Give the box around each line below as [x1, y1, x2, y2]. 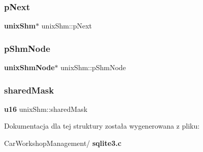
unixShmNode [4, 62, 55, 73]
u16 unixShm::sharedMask [4, 103, 88, 114]
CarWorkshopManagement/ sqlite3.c [4, 138, 122, 148]
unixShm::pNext [41, 20, 92, 31]
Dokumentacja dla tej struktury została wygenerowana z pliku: [4, 120, 200, 131]
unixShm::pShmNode [60, 62, 126, 73]
